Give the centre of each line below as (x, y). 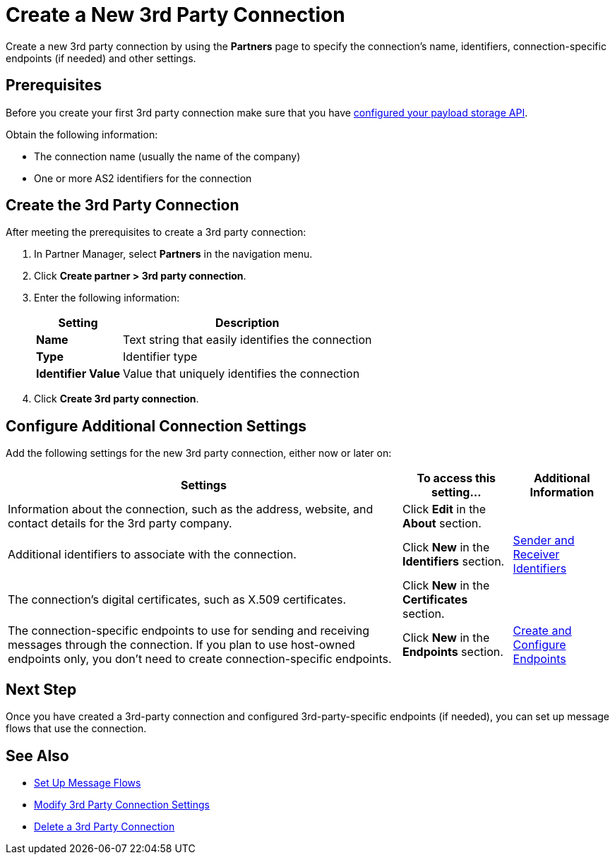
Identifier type (160, 357)
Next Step (41, 689)
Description (247, 323)
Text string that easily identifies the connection (247, 340)
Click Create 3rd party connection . (117, 399)
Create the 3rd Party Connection (123, 205)
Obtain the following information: (82, 134)
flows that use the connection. (76, 729)
